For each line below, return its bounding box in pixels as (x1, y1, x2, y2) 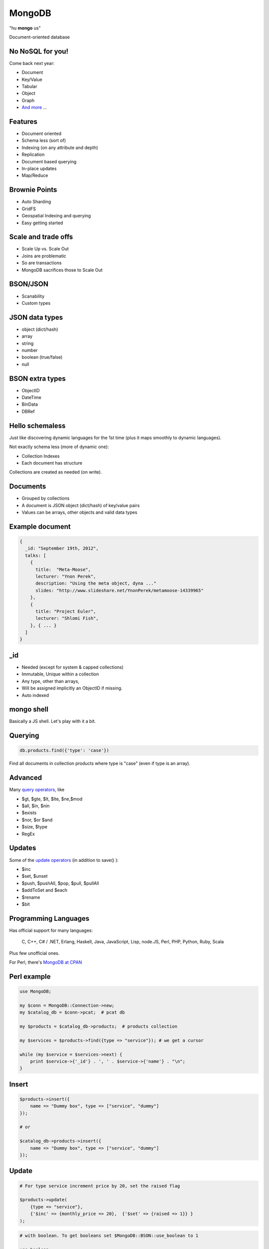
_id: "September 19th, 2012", (25, 546, 99, 552)
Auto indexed (21, 692, 49, 698)
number (21, 347, 38, 353)
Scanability (21, 293, 45, 299)
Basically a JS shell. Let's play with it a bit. (9, 718, 96, 724)
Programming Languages (9, 914, 90, 923)
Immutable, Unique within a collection (21, 671, 99, 677)
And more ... (21, 104, 47, 110)
